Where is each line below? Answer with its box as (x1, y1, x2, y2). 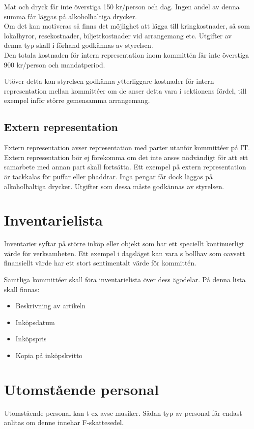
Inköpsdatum (15, 317, 55, 327)
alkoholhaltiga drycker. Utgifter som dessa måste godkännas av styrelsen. (4, 181, 224, 191)
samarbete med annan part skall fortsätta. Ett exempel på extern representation (4, 162, 246, 172)
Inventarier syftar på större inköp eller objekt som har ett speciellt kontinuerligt (4, 238, 245, 249)
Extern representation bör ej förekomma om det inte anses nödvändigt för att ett (4, 152, 248, 162)
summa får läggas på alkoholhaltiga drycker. (4, 11, 137, 21)
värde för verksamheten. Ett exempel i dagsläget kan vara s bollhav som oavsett (4, 248, 245, 258)
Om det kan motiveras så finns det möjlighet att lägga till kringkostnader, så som (4, 21, 250, 31)
